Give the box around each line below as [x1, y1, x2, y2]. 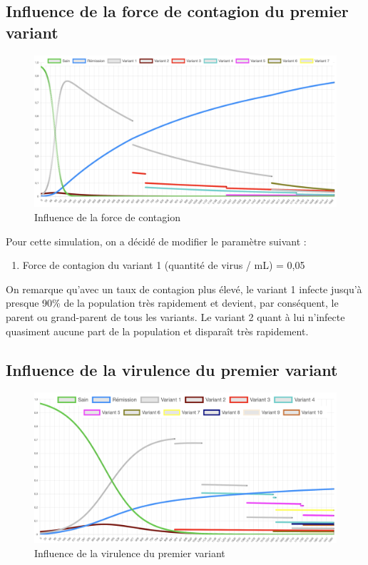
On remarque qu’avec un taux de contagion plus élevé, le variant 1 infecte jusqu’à [6, 281, 362, 296]
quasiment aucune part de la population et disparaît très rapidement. [6, 323, 309, 338]
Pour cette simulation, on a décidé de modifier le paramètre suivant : [6, 233, 307, 248]
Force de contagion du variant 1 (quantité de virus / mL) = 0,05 [22, 258, 305, 273]
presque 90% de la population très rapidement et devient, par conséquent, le [6, 295, 339, 310]
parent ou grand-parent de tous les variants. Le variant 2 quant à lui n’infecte [6, 309, 345, 324]
